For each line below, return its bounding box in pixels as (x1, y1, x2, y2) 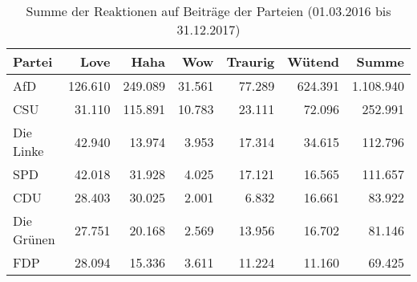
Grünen (13, 230, 55, 248)
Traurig (226, 52, 275, 71)
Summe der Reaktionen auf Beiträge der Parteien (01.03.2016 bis (26, 2, 391, 20)
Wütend (287, 52, 340, 71)
